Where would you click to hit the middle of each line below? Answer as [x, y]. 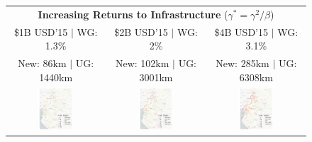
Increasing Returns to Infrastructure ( [133, 14]
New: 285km [243, 63]
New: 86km [42, 63]
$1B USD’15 [41, 31]
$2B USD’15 [141, 31]
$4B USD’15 [241, 31]
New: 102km [142, 63]
